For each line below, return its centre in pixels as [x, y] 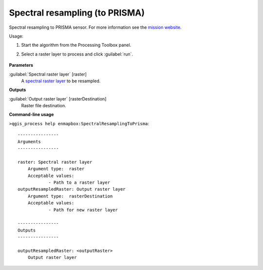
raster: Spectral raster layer [55, 162]
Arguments [29, 142]
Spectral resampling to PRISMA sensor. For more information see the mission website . [95, 27]
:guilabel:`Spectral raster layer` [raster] [48, 74]
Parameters [21, 65]
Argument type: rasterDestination [70, 196]
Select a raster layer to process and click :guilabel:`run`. [77, 54]
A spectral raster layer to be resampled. [61, 81]
